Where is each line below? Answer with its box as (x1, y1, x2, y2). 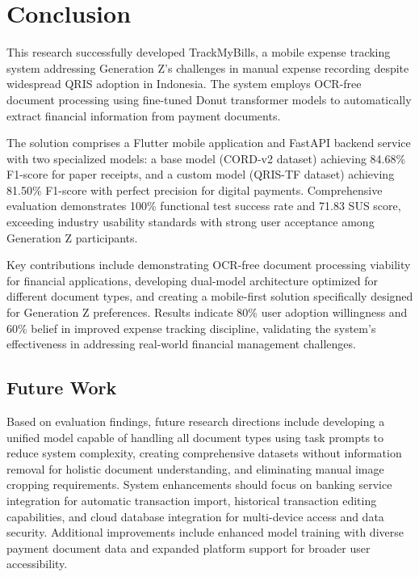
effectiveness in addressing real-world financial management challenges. (6, 335, 356, 352)
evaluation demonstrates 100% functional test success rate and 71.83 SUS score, (6, 197, 401, 214)
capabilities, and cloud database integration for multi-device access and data (6, 508, 384, 524)
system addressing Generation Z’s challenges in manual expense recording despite (6, 59, 409, 76)
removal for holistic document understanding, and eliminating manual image (6, 460, 384, 477)
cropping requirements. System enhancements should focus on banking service (6, 476, 392, 493)
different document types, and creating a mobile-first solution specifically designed (6, 288, 413, 305)
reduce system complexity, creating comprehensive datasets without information (6, 444, 402, 461)
